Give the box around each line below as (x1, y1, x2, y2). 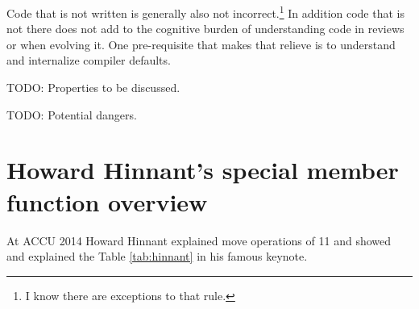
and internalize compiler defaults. (6, 52, 171, 69)
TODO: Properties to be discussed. (6, 79, 180, 96)
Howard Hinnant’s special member (6, 153, 399, 186)
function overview (6, 185, 208, 218)
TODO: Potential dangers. (6, 106, 137, 123)
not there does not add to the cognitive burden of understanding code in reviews (6, 20, 404, 37)
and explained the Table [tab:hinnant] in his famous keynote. (6, 248, 308, 265)
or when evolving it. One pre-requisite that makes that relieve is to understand (6, 35, 396, 52)
